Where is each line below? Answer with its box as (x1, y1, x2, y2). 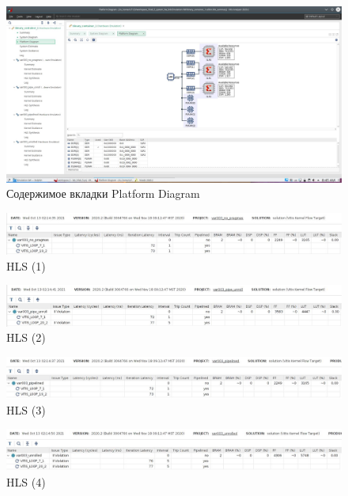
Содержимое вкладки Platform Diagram (6, 185, 200, 202)
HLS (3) (6, 401, 46, 418)
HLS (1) (6, 257, 46, 274)
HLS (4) (6, 473, 46, 490)
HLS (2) (6, 329, 46, 346)
